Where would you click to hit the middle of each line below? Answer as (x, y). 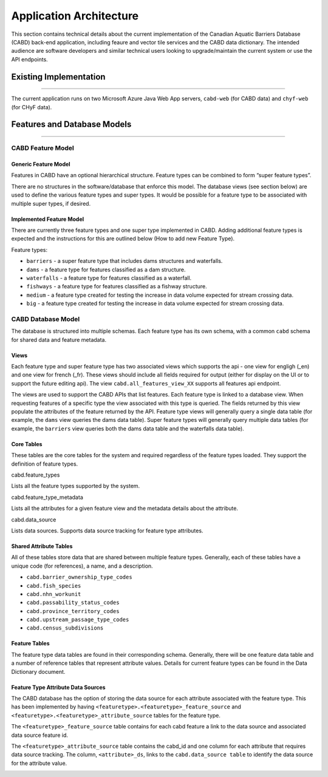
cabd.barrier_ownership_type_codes (80, 577)
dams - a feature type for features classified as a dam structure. (106, 270)
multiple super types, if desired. (51, 203)
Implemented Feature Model (48, 219)
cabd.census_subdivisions (65, 628)
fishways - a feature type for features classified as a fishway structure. (117, 287)
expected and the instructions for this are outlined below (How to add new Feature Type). (123, 239)
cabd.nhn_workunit (54, 594)
